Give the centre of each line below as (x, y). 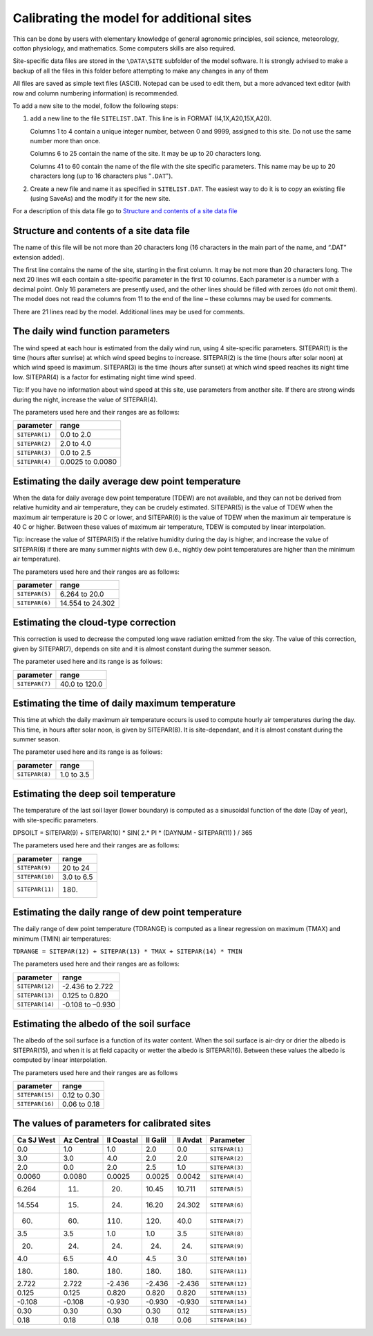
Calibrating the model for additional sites (132, 18)
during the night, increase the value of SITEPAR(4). (85, 399)
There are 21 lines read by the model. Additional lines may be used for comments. (129, 312)
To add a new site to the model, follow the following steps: (96, 106)
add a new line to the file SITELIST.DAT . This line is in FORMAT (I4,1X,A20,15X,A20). (151, 118)
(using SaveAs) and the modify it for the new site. (100, 199)
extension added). (39, 257)
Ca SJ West (36, 1140)
